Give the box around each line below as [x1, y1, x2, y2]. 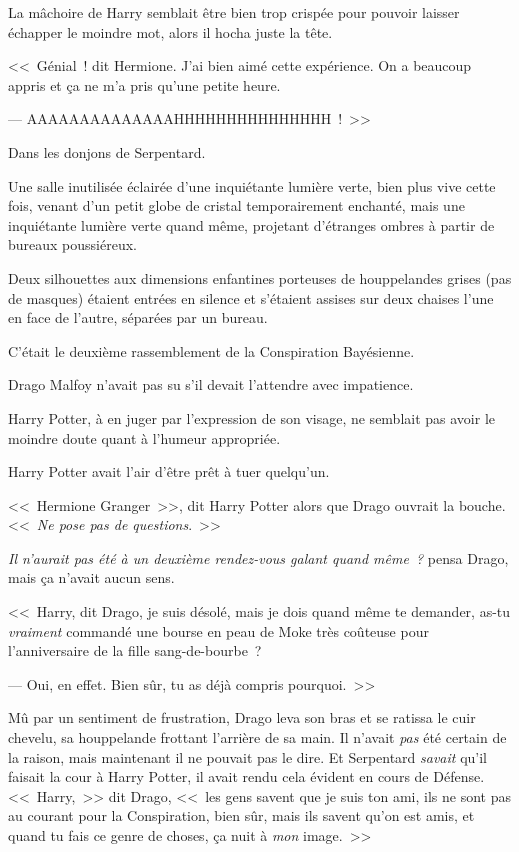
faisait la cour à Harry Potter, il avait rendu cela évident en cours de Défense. [8, 766, 485, 787]
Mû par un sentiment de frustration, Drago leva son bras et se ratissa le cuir [8, 707, 476, 728]
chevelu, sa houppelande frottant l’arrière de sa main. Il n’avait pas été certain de [8, 727, 507, 748]
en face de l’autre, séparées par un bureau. [8, 307, 268, 328]
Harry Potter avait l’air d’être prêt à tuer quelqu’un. [8, 461, 330, 482]
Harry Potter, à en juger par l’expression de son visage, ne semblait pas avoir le [8, 407, 496, 428]
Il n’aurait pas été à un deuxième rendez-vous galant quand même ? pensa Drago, [8, 547, 509, 568]
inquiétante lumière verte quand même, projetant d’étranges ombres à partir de [8, 214, 495, 235]
